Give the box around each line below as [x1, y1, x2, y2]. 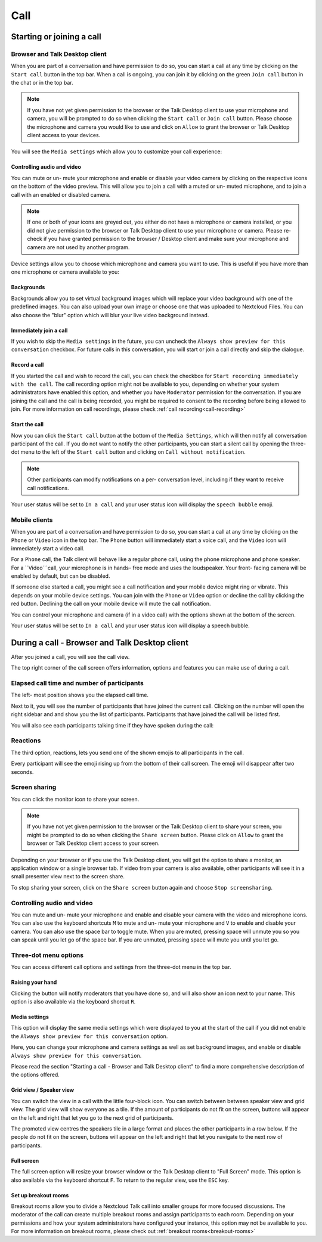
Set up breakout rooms [11, 1191, 69, 1198]
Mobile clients [11, 516, 53, 524]
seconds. [11, 768, 34, 775]
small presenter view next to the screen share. [11, 873, 125, 880]
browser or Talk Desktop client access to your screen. [27, 840, 160, 847]
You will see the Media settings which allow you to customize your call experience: [11, 148, 222, 155]
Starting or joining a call [11, 32, 101, 42]
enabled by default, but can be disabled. [11, 572, 110, 580]
